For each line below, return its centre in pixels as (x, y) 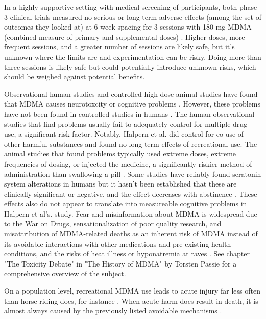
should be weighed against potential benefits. (75, 77)
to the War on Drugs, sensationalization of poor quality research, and (113, 223)
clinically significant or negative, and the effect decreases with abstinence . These (131, 193)
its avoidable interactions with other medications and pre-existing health (118, 243)
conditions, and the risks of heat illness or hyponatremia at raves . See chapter (127, 254)
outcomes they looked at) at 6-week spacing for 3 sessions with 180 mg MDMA (128, 27)
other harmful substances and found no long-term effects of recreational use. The (131, 143)
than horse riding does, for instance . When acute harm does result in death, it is (131, 300)
